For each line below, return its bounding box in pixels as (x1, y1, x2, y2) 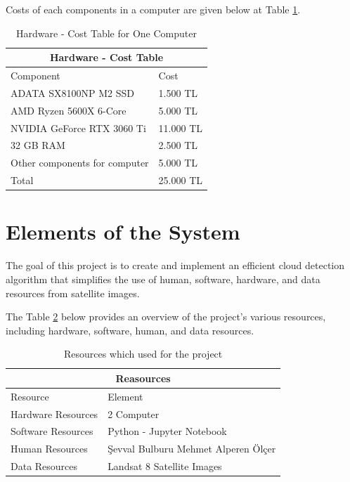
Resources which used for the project (63, 346, 223, 361)
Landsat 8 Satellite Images (108, 459, 222, 474)
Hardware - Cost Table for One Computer (16, 25, 197, 40)
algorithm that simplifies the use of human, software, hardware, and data (6, 271, 320, 286)
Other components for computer (11, 155, 149, 170)
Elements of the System (6, 217, 240, 246)
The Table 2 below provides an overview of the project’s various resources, (6, 309, 326, 324)
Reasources (115, 370, 171, 385)
